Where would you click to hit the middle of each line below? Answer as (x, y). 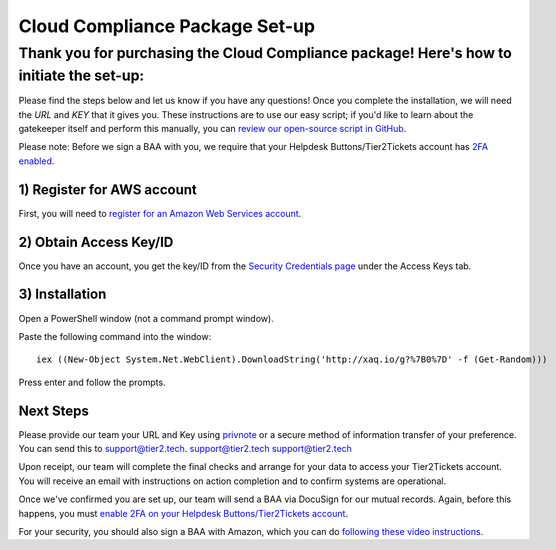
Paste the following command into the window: (115, 336)
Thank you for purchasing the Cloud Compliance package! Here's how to (265, 53)
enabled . (36, 161)
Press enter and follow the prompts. (92, 382)
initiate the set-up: (81, 75)
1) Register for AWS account (107, 189)
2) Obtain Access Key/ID (96, 241)
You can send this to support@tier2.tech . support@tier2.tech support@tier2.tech (185, 448)
